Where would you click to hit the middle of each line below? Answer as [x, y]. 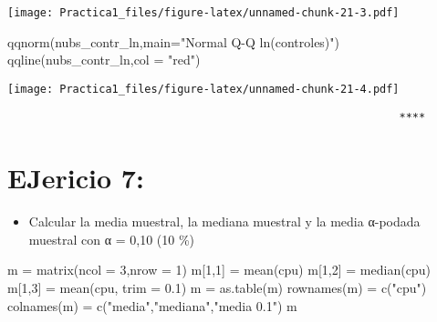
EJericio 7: [76, 178]
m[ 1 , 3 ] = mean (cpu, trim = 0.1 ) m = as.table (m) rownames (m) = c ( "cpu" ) [217, 288]
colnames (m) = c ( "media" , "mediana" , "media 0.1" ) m [152, 305]
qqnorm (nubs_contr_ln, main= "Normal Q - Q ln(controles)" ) [173, 41]
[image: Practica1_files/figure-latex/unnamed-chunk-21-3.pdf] [203, 13]
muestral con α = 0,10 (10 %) [112, 239]
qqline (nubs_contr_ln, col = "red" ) [104, 60]
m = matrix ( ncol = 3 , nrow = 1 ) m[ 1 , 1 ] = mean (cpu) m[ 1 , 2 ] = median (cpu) [219, 270]
